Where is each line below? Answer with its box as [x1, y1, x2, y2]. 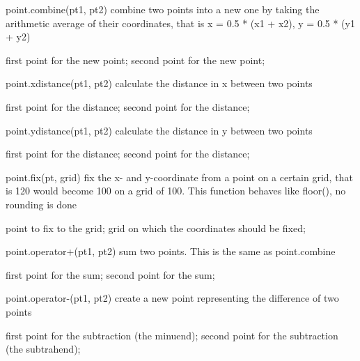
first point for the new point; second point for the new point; [6, 52, 265, 67]
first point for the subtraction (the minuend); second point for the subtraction [6, 328, 338, 342]
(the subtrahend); [6, 341, 81, 356]
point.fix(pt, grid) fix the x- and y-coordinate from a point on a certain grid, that [6, 169, 353, 184]
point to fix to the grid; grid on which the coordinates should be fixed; [6, 220, 306, 235]
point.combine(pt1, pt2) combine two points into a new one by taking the [6, 2, 320, 16]
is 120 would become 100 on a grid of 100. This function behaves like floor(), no [6, 183, 346, 198]
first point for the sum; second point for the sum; [6, 267, 215, 282]
